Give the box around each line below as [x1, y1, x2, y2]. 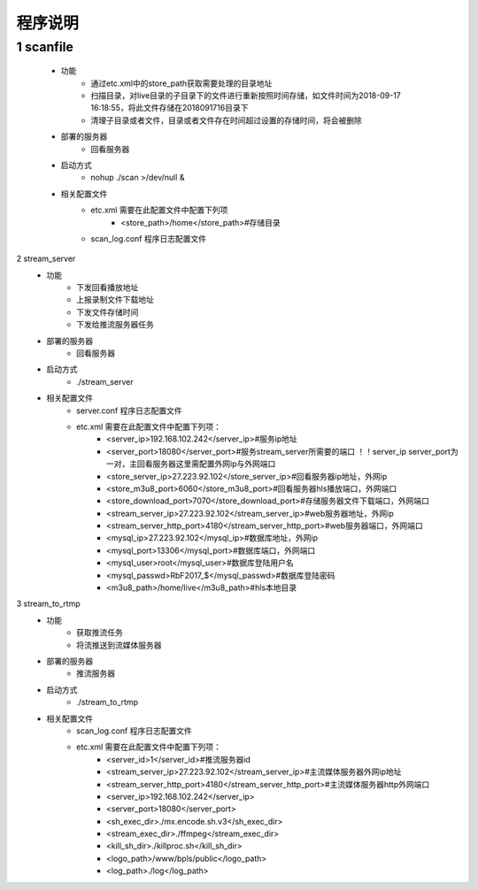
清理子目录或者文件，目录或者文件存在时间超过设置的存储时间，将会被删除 [90, 115, 362, 126]
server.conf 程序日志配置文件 [76, 405, 183, 416]
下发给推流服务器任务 [76, 319, 154, 330]
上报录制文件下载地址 [76, 295, 154, 305]
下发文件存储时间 [76, 306, 139, 318]
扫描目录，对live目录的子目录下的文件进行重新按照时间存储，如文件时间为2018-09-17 [90, 89, 402, 101]
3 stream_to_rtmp [16, 598, 81, 610]
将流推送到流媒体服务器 [76, 640, 162, 650]
